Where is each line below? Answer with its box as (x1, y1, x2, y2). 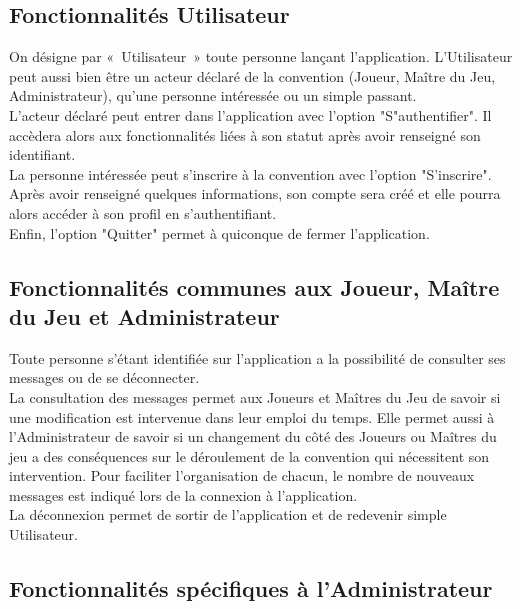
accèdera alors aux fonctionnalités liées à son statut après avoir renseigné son (9, 124, 481, 145)
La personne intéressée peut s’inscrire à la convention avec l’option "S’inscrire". (9, 163, 492, 184)
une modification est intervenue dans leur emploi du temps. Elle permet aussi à (9, 406, 495, 427)
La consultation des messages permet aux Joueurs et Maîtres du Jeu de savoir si (9, 386, 501, 407)
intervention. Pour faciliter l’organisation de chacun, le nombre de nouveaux (9, 465, 475, 486)
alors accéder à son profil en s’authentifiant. (9, 202, 277, 223)
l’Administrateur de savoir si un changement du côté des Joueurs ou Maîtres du (9, 426, 497, 447)
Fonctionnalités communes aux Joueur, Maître (9, 271, 500, 302)
